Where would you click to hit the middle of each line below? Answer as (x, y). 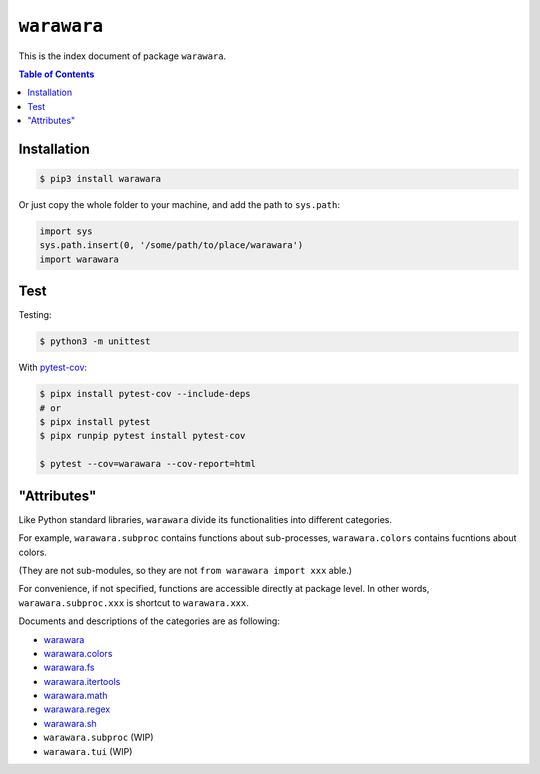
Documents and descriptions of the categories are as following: (149, 621)
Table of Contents (56, 74)
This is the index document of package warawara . (122, 56)
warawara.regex (77, 709)
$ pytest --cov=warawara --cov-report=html (148, 464)
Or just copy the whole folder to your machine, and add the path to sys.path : (179, 205)
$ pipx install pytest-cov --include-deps (145, 394)
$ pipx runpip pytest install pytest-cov (142, 436)
